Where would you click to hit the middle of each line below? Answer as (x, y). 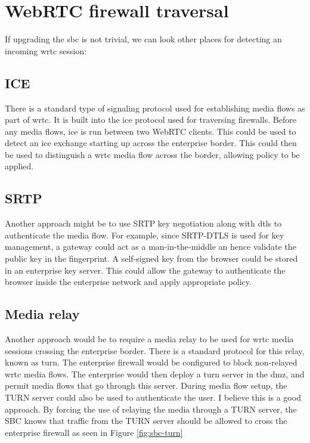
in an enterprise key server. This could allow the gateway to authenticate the (145, 270)
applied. (19, 166)
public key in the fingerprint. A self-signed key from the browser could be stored (151, 258)
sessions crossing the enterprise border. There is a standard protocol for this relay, (155, 350)
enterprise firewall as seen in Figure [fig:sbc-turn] (94, 432)
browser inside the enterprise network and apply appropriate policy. (128, 282)
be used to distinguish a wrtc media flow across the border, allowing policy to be (152, 154)
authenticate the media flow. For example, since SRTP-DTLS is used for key (145, 235)
